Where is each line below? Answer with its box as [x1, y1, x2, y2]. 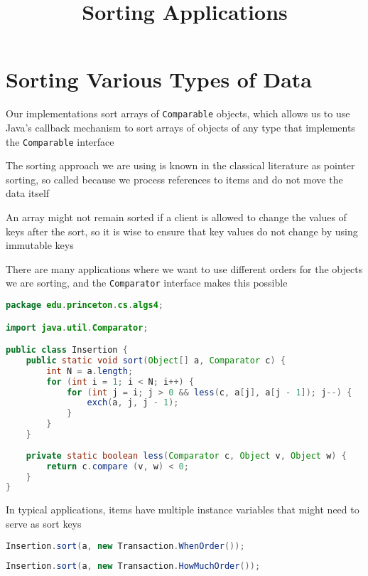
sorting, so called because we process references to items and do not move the [6, 171, 343, 186]
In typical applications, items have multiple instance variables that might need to [6, 502, 359, 517]
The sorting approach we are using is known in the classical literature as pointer [6, 158, 355, 173]
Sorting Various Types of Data [6, 65, 313, 94]
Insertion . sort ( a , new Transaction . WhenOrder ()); [6, 540, 245, 551]
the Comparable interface [6, 134, 114, 149]
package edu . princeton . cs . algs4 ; [6, 300, 164, 311]
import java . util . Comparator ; [6, 322, 148, 333]
